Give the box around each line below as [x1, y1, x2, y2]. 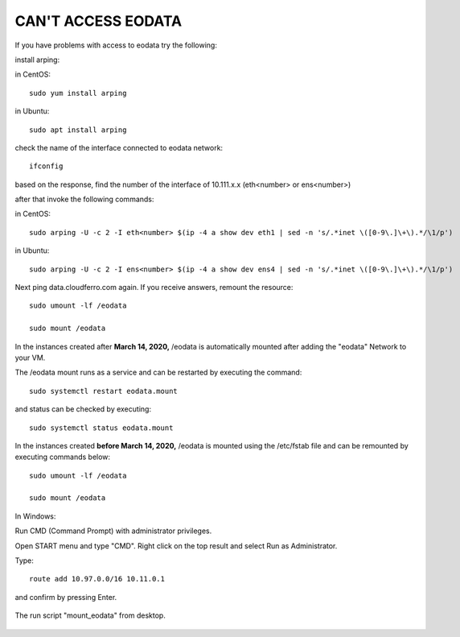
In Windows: [14, 511, 56, 521]
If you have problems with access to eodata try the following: [14, 40, 217, 50]
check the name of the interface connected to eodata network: [14, 143, 224, 152]
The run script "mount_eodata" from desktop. [14, 610, 166, 620]
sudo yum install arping [29, 89, 127, 97]
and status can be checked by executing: [14, 404, 152, 414]
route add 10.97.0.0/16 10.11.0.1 [29, 574, 165, 584]
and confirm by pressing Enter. [14, 592, 117, 602]
